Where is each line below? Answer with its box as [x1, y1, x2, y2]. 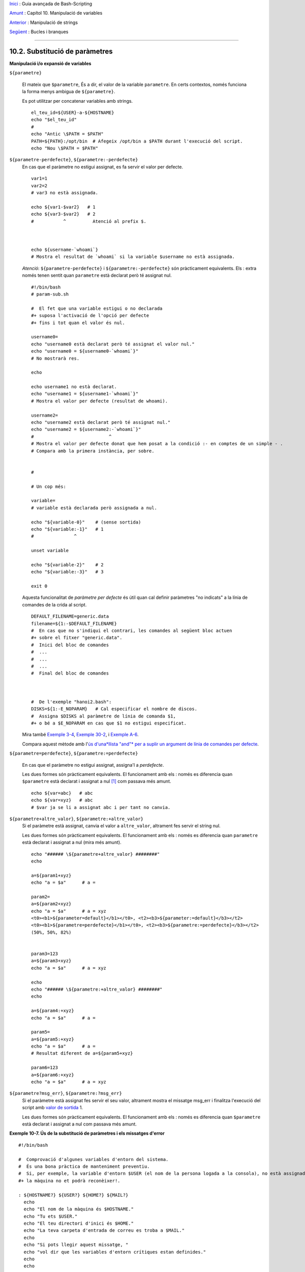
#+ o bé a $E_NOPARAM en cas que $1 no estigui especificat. [31, 720, 187, 726]
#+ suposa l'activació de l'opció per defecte [31, 313, 149, 319]
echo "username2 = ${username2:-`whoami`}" [31, 426, 141, 432]
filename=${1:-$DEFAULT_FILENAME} [31, 621, 117, 626]
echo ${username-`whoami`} [31, 247, 99, 253]
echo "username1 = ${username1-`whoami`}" [31, 391, 139, 397]
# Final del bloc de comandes [31, 671, 109, 676]
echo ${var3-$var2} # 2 [31, 211, 96, 217]
